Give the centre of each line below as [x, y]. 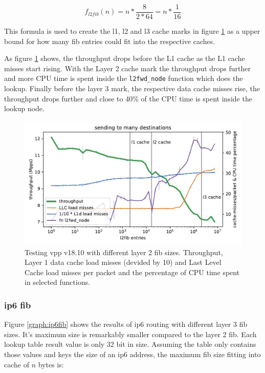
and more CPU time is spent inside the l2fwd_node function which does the [124, 78]
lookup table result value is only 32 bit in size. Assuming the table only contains [130, 344]
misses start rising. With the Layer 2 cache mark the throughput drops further [128, 68]
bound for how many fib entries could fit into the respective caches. [110, 41]
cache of [17, 364]
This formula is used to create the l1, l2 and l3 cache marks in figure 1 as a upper [132, 31]
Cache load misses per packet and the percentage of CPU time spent [132, 272]
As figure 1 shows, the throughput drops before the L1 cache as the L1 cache [125, 58]
